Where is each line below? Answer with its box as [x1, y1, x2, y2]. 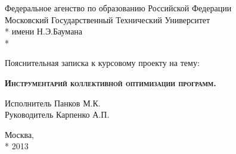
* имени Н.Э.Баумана [5, 25, 83, 37]
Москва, [5, 128, 34, 140]
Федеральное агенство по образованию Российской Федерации [5, 2, 232, 14]
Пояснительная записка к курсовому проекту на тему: [5, 56, 200, 69]
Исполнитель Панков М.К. [5, 96, 101, 109]
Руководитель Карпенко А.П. [5, 108, 110, 121]
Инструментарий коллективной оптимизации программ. [5, 76, 216, 89]
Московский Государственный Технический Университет [5, 13, 210, 26]
